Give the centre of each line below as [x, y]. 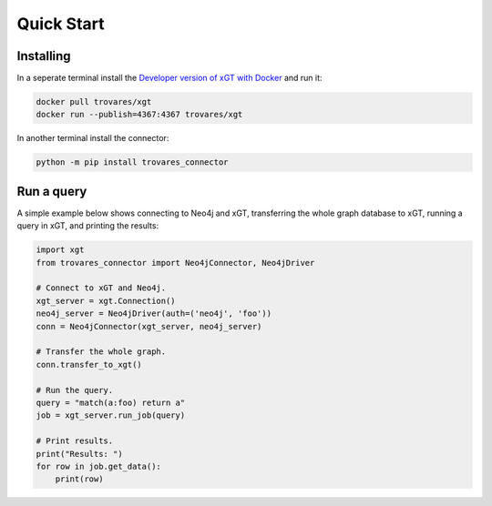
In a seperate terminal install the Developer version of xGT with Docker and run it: [169, 78]
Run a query [52, 191]
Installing [44, 56]
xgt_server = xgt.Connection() [106, 301]
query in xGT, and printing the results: [88, 226]
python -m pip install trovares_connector [132, 162]
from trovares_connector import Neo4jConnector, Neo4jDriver [175, 263]
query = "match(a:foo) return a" [111, 402]
